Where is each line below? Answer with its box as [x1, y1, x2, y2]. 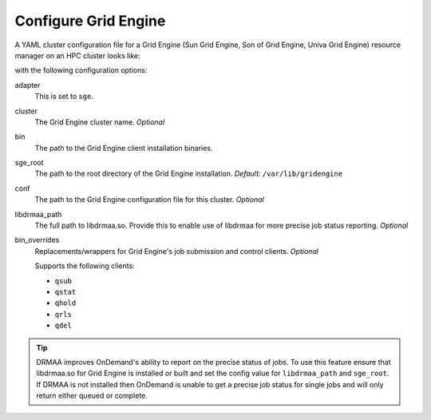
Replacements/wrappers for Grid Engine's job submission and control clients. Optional [34, 246, 319, 256]
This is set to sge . [34, 92, 93, 101]
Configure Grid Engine [14, 12, 166, 30]
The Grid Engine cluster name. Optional [34, 117, 165, 127]
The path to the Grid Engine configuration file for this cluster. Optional [34, 195, 265, 204]
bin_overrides [14, 236, 60, 245]
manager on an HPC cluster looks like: [14, 50, 140, 60]
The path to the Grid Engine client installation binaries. [34, 143, 213, 153]
